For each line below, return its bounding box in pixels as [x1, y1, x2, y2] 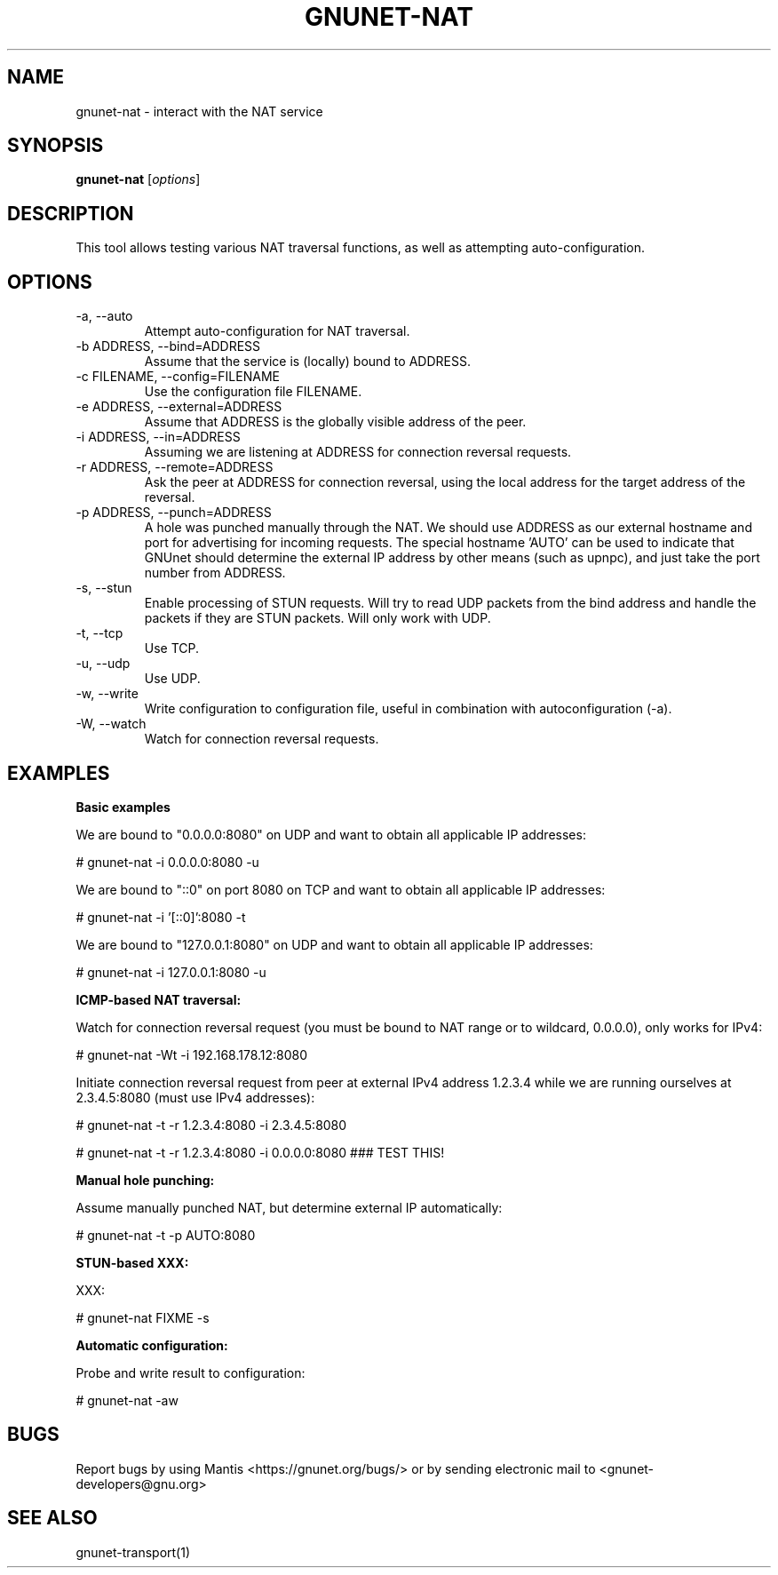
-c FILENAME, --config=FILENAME [75, 369, 280, 385]
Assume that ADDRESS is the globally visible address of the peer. [144, 414, 527, 430]
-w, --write [75, 686, 139, 702]
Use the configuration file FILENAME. [144, 384, 362, 400]
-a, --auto [75, 308, 133, 324]
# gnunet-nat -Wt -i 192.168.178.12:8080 [75, 1046, 308, 1062]
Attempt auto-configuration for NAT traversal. [144, 323, 410, 339]
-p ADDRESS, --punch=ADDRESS [75, 505, 272, 521]
